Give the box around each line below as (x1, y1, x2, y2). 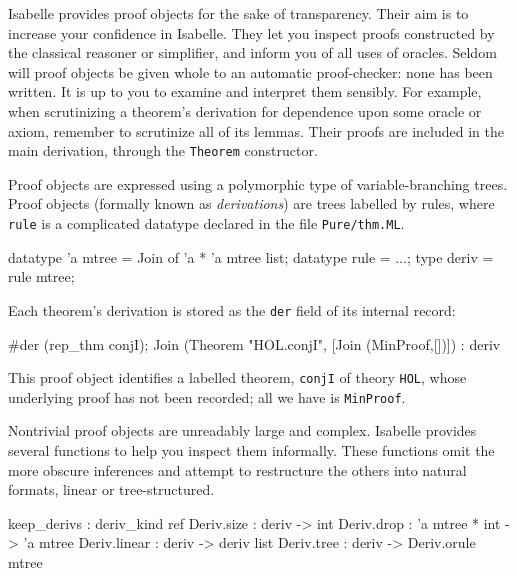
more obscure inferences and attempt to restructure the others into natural (8, 459, 467, 480)
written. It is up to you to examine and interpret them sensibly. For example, (8, 81, 482, 102)
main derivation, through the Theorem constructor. (8, 140, 318, 161)
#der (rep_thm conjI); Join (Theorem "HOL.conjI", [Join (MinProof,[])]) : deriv (8, 333, 501, 354)
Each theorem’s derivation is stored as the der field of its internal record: (8, 299, 456, 320)
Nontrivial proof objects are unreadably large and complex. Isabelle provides (8, 420, 477, 441)
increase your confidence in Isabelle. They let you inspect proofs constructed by (8, 22, 495, 43)
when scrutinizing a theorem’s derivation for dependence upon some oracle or (8, 100, 482, 121)
